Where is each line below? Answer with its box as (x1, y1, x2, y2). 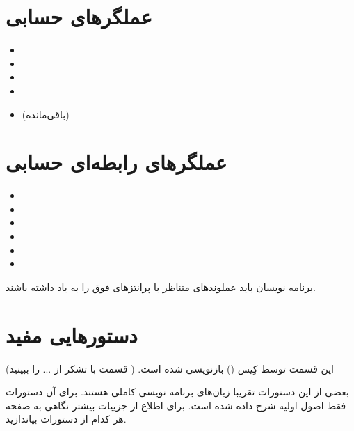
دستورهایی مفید (6, 320, 138, 349)
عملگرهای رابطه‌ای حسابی (6, 148, 227, 176)
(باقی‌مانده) (22, 107, 70, 121)
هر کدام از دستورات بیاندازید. (6, 412, 127, 426)
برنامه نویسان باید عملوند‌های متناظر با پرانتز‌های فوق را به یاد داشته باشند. (6, 279, 316, 294)
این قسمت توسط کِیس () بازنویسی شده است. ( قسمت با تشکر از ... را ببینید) (6, 361, 334, 375)
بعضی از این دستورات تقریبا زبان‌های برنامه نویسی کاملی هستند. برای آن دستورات (6, 384, 349, 399)
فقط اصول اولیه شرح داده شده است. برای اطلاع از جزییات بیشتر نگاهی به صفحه (6, 398, 346, 412)
